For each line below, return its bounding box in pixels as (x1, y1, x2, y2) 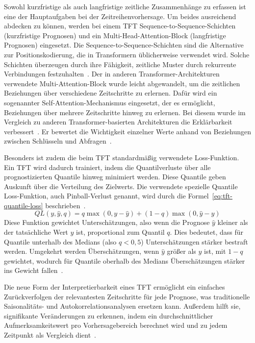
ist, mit (204, 246, 226, 256)
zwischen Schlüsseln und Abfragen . (4, 136, 112, 146)
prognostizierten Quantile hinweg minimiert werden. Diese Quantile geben (4, 171, 226, 182)
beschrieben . (45, 200, 86, 210)
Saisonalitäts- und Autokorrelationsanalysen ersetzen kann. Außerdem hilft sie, (4, 301, 241, 311)
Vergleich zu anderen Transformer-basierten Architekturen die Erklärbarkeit (4, 117, 232, 127)
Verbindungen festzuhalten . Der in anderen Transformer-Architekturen (4, 69, 220, 79)
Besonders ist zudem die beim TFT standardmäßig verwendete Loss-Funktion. (4, 152, 239, 162)
